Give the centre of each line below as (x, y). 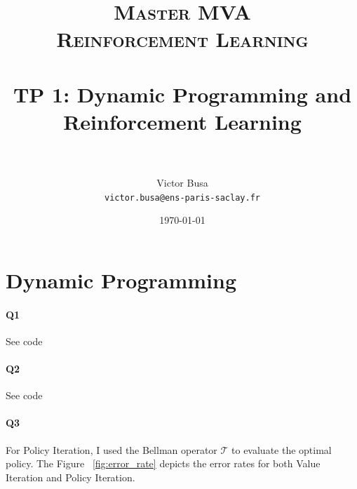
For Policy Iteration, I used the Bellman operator (112, 449)
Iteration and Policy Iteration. (70, 477)
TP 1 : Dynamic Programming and (182, 94)
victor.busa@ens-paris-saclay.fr (182, 197)
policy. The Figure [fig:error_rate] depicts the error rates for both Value (163, 463)
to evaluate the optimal (282, 449)
